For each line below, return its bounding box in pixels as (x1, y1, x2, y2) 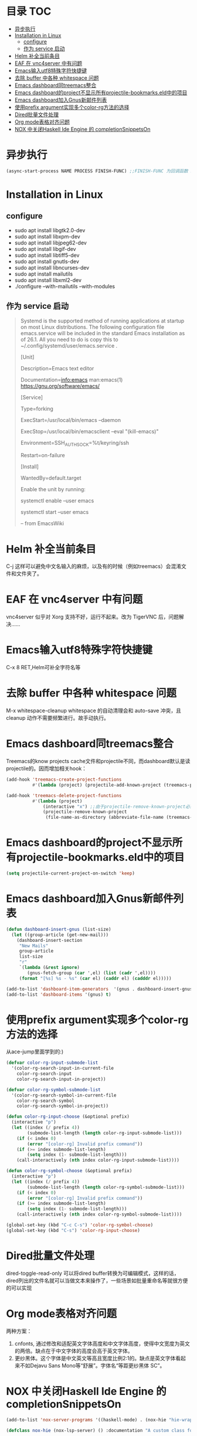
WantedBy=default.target (20, 475, 81, 482)
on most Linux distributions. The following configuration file (20, 323, 165, 331)
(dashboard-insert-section (16, 937, 83, 943)
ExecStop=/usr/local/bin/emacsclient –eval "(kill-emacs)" (20, 428, 159, 435)
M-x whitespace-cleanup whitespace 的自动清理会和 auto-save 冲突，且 (6, 707, 182, 714)
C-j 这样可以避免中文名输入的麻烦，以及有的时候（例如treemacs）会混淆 (6, 563, 182, 570)
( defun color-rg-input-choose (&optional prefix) (6, 1114, 130, 1119)
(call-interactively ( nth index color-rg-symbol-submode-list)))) (16, 1212, 182, 1217)
